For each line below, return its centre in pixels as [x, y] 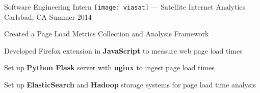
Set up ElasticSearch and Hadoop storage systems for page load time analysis [130, 85]
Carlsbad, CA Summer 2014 [48, 16]
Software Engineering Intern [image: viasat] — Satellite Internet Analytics [125, 7]
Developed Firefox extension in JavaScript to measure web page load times [123, 50]
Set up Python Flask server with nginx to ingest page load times [109, 67]
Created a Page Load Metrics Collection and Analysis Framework [107, 34]
